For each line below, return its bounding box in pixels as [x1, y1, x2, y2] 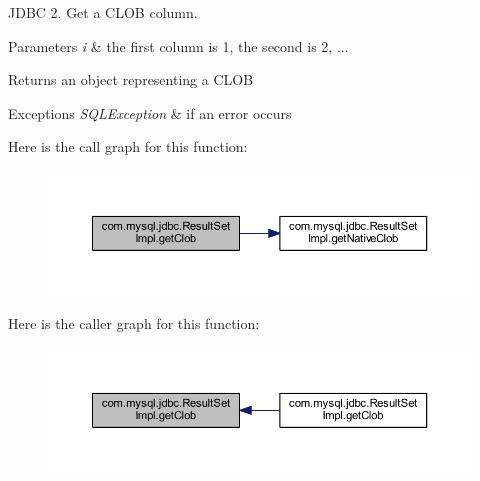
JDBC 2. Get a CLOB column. [8, 2, 198, 22]
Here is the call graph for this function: [8, 136, 248, 157]
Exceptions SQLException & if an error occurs [8, 102, 292, 123]
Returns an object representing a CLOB [8, 69, 254, 90]
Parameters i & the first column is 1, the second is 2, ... [8, 35, 349, 56]
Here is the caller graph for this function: [8, 313, 260, 334]
